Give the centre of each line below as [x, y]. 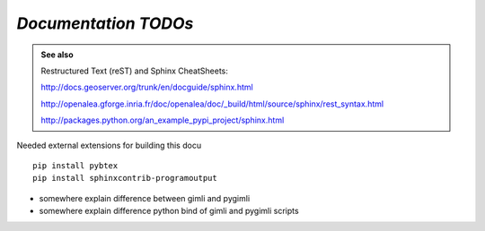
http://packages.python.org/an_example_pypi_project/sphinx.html [163, 120]
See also [57, 55]
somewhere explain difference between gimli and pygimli [145, 198]
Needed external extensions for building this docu [109, 145]
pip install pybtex [75, 165]
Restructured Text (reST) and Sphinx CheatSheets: [134, 71]
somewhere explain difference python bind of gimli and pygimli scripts [169, 211]
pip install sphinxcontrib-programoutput [125, 178]
